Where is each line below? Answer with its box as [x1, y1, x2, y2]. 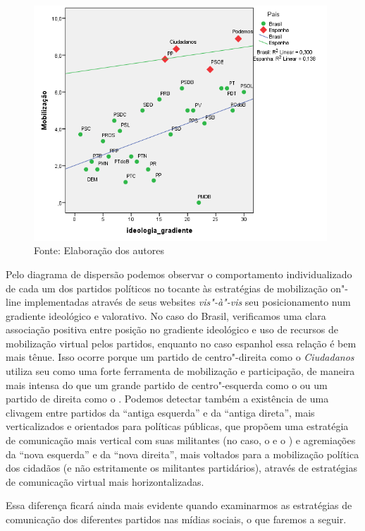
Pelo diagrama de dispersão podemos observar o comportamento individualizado [6, 266, 352, 281]
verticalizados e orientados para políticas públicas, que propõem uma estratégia [6, 419, 349, 434]
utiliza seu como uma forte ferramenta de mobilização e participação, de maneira [6, 364, 355, 378]
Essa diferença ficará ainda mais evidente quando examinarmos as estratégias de [6, 498, 352, 513]
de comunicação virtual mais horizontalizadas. [6, 474, 204, 489]
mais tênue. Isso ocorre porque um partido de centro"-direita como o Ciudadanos [6, 350, 354, 364]
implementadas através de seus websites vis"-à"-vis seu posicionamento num [24, 294, 351, 309]
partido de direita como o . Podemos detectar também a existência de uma [6, 391, 329, 406]
